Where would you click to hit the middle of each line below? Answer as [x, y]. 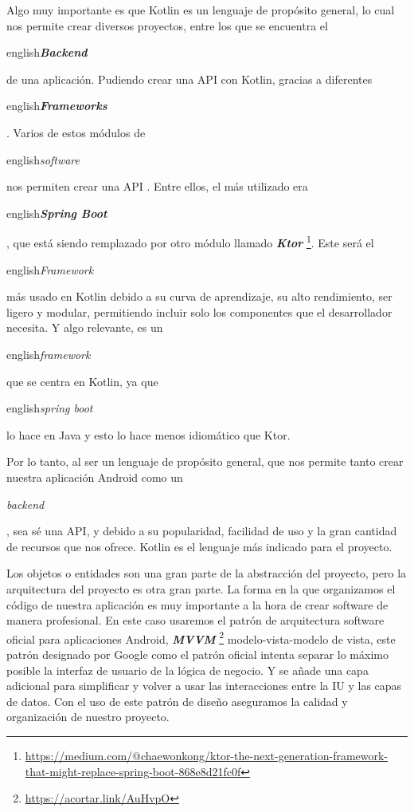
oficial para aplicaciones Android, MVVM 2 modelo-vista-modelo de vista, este [201, 637]
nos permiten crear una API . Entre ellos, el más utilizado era [157, 186]
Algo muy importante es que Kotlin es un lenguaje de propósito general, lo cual [201, 10]
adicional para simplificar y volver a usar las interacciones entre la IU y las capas [204, 686]
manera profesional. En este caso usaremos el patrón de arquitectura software [195, 620]
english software [43, 159]
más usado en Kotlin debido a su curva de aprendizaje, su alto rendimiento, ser [199, 296]
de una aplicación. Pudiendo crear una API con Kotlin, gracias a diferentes [189, 79]
